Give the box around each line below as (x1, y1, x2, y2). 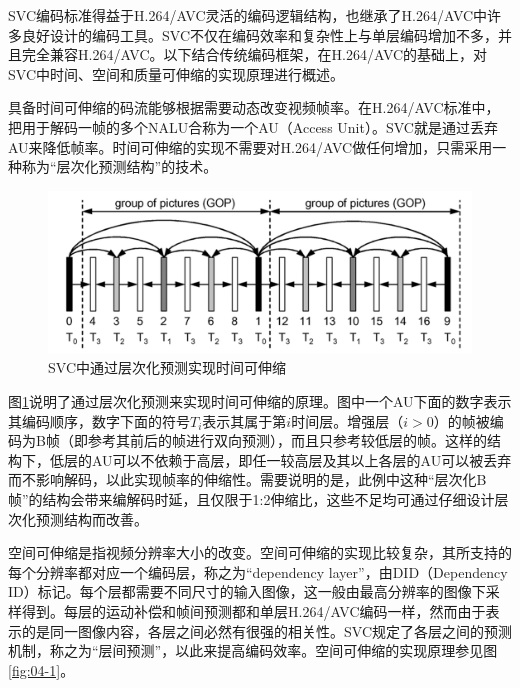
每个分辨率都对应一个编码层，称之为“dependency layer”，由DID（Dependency (8, 561, 508, 582)
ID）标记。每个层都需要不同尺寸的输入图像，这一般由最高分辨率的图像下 (8, 581, 486, 602)
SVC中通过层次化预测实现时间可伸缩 (48, 357, 286, 378)
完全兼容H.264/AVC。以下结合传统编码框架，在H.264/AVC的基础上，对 (21, 44, 488, 65)
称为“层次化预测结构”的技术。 (21, 156, 218, 177)
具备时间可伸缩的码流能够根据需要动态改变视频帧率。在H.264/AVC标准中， (8, 97, 500, 118)
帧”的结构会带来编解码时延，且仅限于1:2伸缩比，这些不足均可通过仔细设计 (8, 489, 495, 510)
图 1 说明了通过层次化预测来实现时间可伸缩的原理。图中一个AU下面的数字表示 (8, 391, 512, 412)
